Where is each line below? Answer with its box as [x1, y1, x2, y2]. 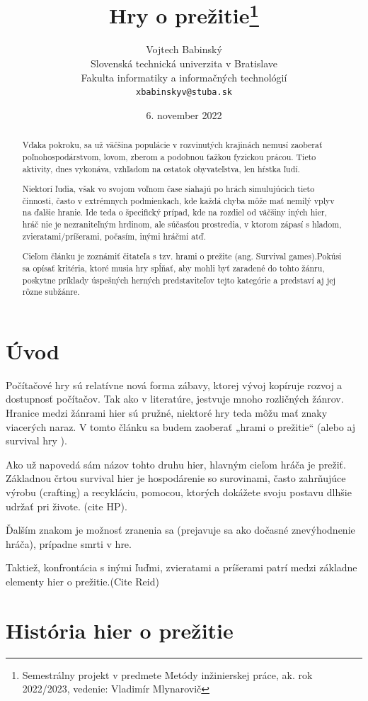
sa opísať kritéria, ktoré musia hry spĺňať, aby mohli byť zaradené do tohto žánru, [22, 262, 325, 274]
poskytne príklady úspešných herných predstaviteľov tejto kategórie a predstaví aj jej [22, 274, 336, 286]
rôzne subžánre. [22, 286, 80, 298]
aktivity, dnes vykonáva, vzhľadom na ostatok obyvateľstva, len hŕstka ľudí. [22, 162, 300, 174]
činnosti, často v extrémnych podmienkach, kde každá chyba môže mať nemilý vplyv [22, 194, 335, 206]
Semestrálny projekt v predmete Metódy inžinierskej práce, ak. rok [22, 667, 313, 682]
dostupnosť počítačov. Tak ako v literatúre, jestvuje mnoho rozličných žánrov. [6, 391, 344, 406]
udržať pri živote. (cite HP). [6, 498, 127, 513]
